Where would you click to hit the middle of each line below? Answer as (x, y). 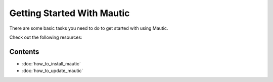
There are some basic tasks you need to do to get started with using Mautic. (89, 28)
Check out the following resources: (46, 37)
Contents (24, 52)
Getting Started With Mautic (70, 13)
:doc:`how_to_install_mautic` (51, 63)
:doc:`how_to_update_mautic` (53, 71)
